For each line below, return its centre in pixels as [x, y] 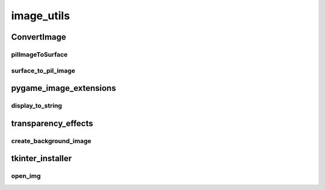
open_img [26, 176]
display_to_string [37, 106]
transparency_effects [52, 123]
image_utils [41, 16]
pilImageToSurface [39, 54]
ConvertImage [39, 37]
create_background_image [51, 141]
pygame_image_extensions [64, 88]
